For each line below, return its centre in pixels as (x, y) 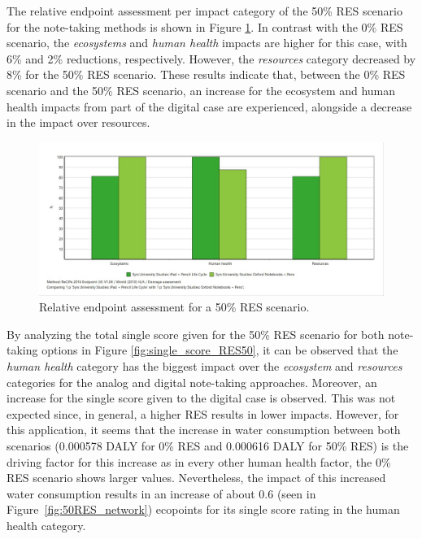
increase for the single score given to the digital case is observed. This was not (201, 398)
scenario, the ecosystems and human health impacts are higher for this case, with (207, 43)
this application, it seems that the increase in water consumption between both (204, 430)
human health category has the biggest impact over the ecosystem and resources (204, 365)
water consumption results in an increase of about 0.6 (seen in (161, 493)
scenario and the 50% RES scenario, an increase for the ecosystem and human (201, 90)
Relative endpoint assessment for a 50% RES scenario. (174, 307)
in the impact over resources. (78, 122)
